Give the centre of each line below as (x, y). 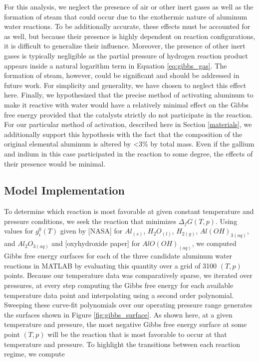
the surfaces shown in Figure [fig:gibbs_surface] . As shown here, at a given (118, 314)
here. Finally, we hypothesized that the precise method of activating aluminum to (129, 95)
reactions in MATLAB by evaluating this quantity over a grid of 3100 (111, 265)
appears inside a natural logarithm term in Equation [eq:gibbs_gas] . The (116, 65)
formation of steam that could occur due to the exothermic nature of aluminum (126, 16)
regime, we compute (34, 354)
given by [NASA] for (91, 231)
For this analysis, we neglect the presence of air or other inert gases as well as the (129, 6)
